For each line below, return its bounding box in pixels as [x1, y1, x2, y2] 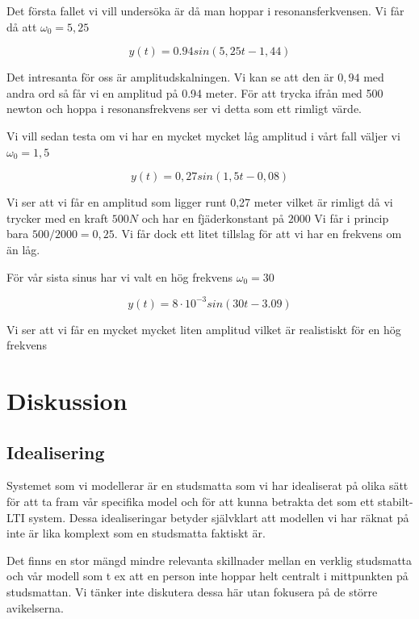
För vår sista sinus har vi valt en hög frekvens [6, 268, 233, 285]
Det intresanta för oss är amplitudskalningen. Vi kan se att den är [6, 69, 334, 86]
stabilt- [378, 492, 413, 509]
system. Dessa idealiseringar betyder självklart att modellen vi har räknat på [28, 508, 409, 525]
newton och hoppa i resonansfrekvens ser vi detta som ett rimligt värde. [6, 100, 362, 117]
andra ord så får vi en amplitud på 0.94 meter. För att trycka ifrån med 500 [6, 84, 383, 101]
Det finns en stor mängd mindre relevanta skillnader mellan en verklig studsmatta [6, 551, 413, 568]
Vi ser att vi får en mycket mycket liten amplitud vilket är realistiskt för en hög [6, 320, 401, 337]
